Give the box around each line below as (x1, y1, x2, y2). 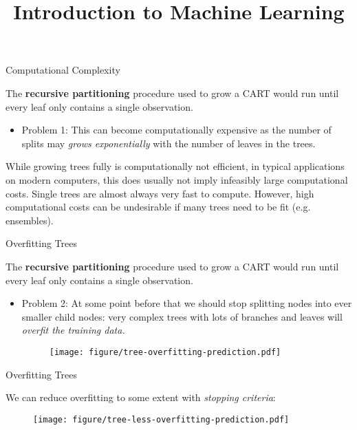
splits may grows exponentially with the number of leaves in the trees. (21, 136, 316, 150)
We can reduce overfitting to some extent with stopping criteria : (6, 390, 276, 405)
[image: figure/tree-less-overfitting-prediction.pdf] (33, 414, 290, 424)
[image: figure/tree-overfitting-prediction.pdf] (49, 347, 281, 357)
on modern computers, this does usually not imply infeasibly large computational (6, 172, 348, 186)
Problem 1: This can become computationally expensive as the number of (21, 122, 332, 137)
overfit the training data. (21, 323, 125, 337)
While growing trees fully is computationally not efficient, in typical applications (6, 159, 345, 173)
